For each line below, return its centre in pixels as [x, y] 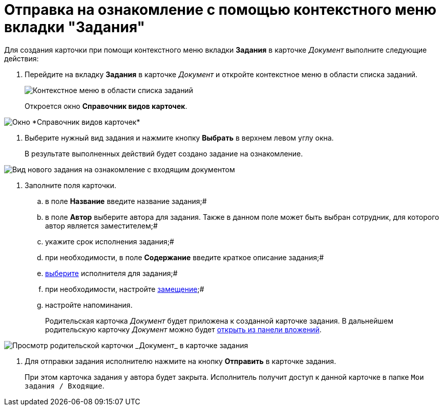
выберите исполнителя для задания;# [111, 273]
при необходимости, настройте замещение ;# [125, 289]
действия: [22, 58]
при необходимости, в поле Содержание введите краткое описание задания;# [185, 257]
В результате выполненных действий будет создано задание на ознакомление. [164, 153]
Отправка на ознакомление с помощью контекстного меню [220, 10]
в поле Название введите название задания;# [126, 201]
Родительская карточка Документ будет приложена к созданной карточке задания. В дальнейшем [219, 321]
